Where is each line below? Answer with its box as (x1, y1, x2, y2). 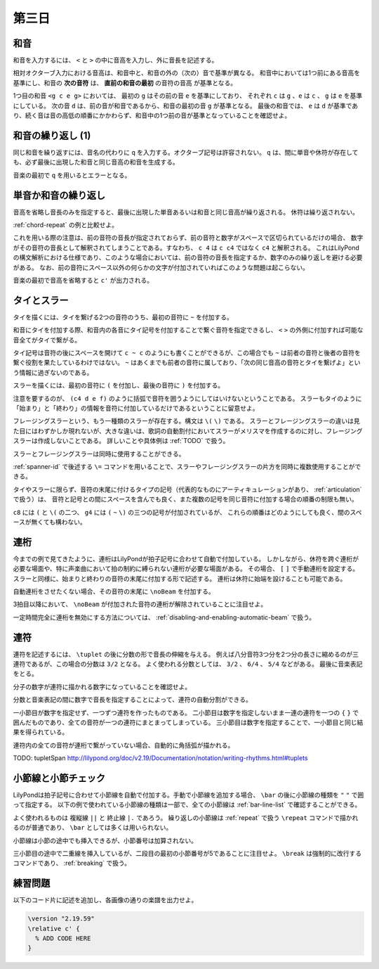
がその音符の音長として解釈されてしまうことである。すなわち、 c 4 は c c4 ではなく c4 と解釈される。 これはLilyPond (13, 243, 359, 252)
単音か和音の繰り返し (13, 189, 105, 201)
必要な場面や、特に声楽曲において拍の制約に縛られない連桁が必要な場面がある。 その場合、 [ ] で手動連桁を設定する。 (13, 565, 359, 573)
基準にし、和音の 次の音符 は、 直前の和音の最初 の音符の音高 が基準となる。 (13, 78, 237, 87)
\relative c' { (27, 925, 80, 932)
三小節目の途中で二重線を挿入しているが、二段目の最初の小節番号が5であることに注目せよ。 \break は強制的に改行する (13, 849, 361, 858)
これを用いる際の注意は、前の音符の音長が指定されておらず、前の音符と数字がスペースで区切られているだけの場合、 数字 (13, 233, 364, 242)
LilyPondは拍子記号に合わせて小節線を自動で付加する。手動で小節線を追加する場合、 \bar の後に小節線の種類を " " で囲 (13, 791, 364, 800)
